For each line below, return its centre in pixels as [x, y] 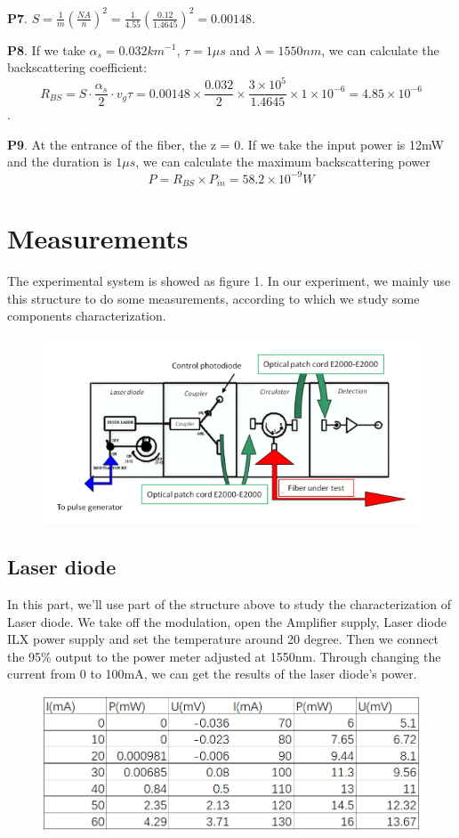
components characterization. [87, 316]
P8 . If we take [46, 49]
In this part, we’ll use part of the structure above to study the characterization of [229, 604]
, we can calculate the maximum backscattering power [283, 162]
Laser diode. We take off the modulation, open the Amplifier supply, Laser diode [227, 621]
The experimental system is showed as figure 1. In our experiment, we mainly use [229, 281]
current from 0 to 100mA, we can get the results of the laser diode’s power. [212, 674]
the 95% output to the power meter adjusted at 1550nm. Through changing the [224, 656]
